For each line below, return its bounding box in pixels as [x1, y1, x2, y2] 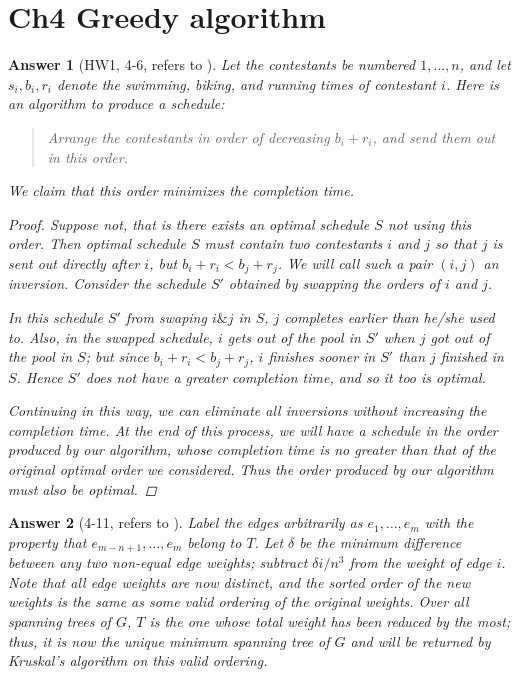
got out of [430, 326, 490, 347]
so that [435, 233, 477, 254]
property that [8, 531, 87, 552]
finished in [440, 346, 504, 367]
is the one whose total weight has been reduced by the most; [149, 610, 511, 631]
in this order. [47, 146, 128, 167]
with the [424, 512, 474, 533]
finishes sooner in [268, 346, 376, 367]
